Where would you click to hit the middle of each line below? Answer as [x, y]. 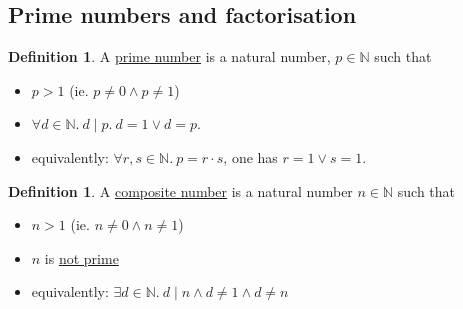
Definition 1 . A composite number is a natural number [180, 190]
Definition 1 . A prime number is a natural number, [169, 56]
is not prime [81, 257]
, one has [250, 156]
